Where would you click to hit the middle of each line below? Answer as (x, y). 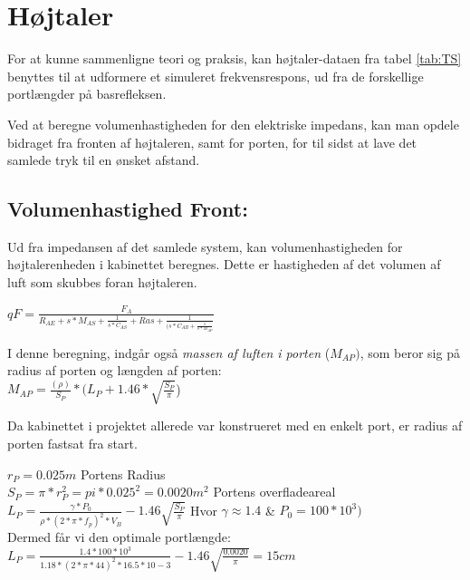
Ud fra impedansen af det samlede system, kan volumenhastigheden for (205, 246)
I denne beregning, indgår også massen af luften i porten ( (169, 352)
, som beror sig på (410, 352)
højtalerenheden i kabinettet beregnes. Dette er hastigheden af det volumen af (224, 264)
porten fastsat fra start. (72, 443)
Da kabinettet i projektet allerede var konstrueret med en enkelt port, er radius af (235, 425)
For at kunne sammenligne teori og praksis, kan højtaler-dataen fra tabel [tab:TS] (235, 58)
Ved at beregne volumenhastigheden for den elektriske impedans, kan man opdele (233, 124)
